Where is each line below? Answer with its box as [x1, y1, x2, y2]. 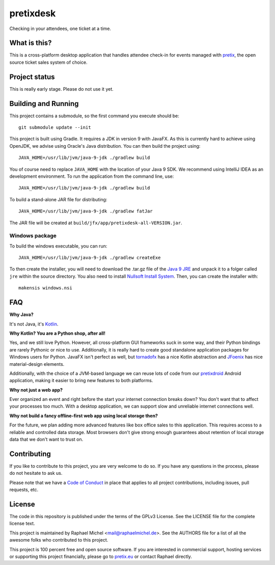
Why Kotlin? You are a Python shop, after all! [9, 330, 106, 336]
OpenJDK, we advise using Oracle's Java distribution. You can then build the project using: [9, 143, 201, 149]
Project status [9, 72, 56, 81]
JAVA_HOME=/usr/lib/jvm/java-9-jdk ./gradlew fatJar [18, 208, 153, 214]
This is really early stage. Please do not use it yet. [9, 86, 114, 92]
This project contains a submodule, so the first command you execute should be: [9, 113, 179, 119]
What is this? [9, 39, 52, 47]
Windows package [9, 232, 57, 239]
